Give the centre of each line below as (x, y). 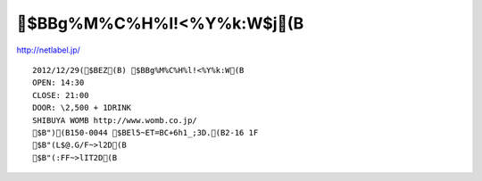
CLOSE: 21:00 (61, 95)
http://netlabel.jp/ (48, 50)
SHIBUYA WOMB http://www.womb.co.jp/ (115, 120)
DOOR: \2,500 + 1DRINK (82, 108)
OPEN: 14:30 (58, 83)
